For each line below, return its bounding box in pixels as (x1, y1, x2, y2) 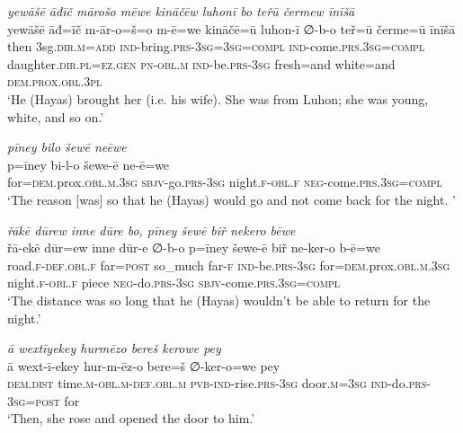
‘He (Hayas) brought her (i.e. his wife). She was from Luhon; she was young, (7, 89, 429, 108)
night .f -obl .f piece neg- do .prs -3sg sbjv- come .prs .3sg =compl (7, 273, 340, 292)
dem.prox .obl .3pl (7, 72, 102, 91)
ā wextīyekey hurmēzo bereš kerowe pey (7, 339, 221, 358)
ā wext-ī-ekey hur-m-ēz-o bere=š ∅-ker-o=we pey (7, 356, 280, 375)
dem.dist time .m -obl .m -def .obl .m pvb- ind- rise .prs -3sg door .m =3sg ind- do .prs (7, 374, 427, 393)
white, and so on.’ (7, 107, 104, 126)
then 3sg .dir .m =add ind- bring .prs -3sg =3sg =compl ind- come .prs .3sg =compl (7, 37, 425, 56)
